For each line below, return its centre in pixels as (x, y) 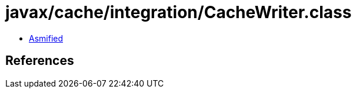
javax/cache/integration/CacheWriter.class (179, 12)
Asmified (46, 38)
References (40, 61)
